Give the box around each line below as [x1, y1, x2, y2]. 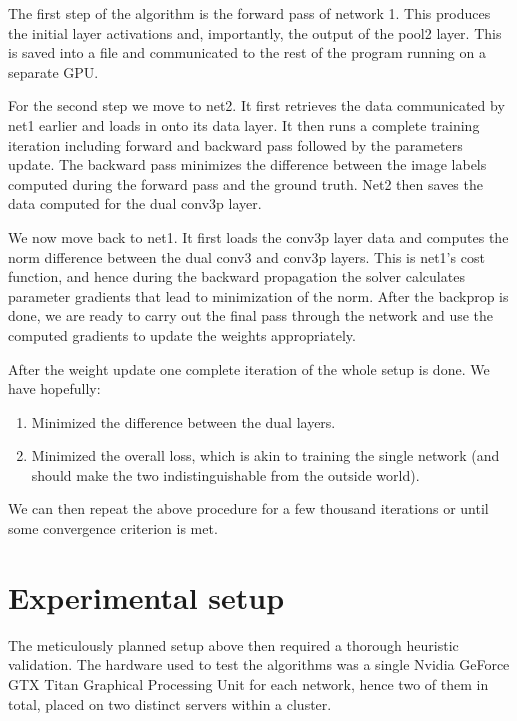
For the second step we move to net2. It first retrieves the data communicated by [8, 95, 505, 116]
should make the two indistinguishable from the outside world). [31, 464, 420, 485]
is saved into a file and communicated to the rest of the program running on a [8, 42, 486, 63]
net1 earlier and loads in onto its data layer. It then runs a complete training [8, 114, 480, 135]
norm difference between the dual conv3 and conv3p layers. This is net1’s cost [8, 246, 485, 267]
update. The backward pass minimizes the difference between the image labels [8, 154, 487, 175]
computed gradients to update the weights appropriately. [8, 324, 356, 345]
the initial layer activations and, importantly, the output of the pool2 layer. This [8, 22, 502, 43]
